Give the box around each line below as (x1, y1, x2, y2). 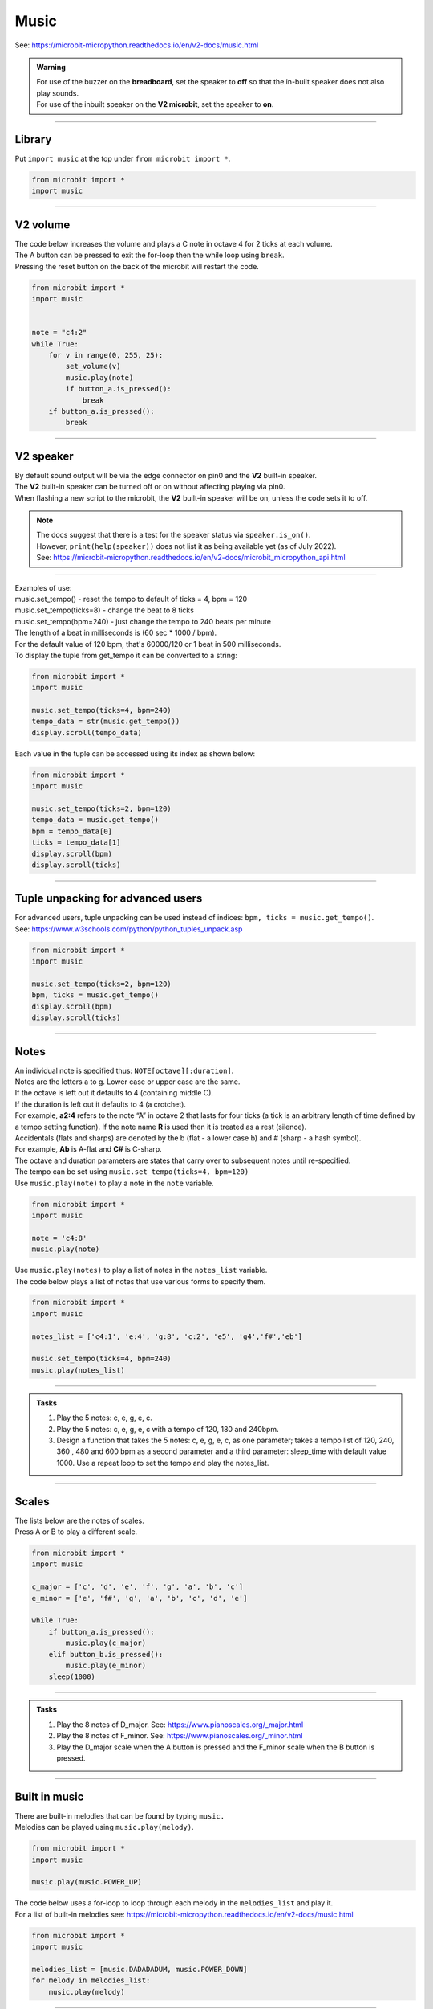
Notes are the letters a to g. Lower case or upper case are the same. (14, 1077, 241, 1086)
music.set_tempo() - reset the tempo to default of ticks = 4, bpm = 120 (14, 594, 248, 604)
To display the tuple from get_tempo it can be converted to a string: (14, 650, 238, 660)
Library (14, 133, 52, 146)
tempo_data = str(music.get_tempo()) (31, 717, 180, 726)
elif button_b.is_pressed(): (48, 1650, 164, 1659)
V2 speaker (14, 449, 74, 463)
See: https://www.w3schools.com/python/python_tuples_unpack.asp (14, 924, 243, 934)
